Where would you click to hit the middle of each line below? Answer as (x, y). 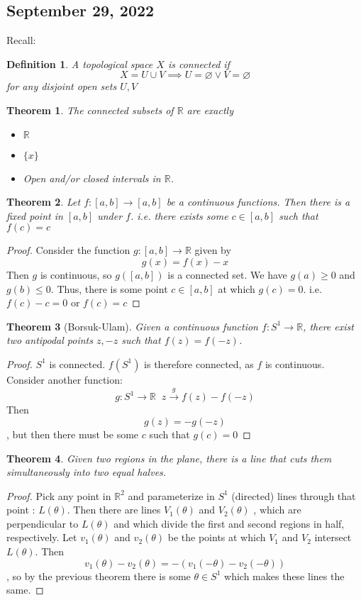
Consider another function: (65, 379)
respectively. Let (42, 537)
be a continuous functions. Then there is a (258, 202)
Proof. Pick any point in (59, 495)
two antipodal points (50, 340)
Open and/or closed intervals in (92, 178)
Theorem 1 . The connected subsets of (90, 110)
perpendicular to (43, 523)
